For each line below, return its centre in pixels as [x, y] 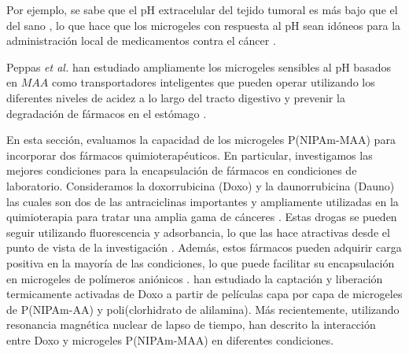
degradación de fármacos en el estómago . [107, 113]
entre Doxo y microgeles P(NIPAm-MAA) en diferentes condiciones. [170, 339]
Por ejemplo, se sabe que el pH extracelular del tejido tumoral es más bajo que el [202, 9]
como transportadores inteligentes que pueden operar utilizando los [213, 82]
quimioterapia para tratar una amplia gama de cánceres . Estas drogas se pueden [202, 217]
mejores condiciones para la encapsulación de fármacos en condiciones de [182, 170]
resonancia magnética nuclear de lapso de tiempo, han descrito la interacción [191, 324]
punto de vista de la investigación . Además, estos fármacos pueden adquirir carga [204, 247]
